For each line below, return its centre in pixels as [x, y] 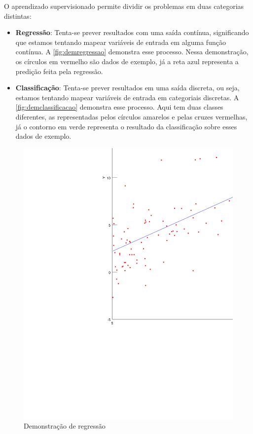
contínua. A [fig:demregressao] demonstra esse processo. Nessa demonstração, [132, 52]
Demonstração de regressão [65, 426]
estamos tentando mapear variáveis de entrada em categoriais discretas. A [127, 97]
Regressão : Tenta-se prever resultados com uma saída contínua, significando [132, 32]
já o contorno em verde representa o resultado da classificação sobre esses [126, 126]
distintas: [18, 16]
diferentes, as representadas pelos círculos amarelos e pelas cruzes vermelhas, [131, 116]
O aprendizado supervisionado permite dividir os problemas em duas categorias [124, 6]
